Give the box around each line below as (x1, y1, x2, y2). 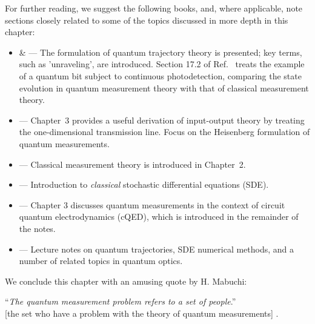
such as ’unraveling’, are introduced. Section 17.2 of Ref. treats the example (19, 58, 305, 70)
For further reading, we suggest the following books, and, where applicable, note (5, 2, 303, 14)
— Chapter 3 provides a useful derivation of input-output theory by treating (19, 113, 305, 126)
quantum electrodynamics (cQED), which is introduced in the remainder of (19, 210, 299, 223)
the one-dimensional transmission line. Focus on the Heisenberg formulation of (19, 125, 310, 138)
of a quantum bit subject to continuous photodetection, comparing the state (19, 69, 302, 82)
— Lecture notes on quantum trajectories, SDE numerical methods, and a (19, 242, 294, 255)
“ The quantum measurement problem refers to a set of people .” (5, 295, 236, 308)
